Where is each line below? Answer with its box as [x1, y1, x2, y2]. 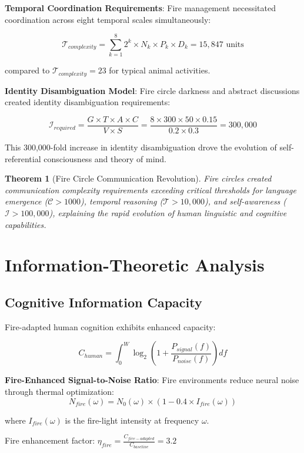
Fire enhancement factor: [5, 434, 95, 447]
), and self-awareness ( [205, 195, 287, 207]
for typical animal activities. [109, 64, 211, 76]
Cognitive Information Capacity [5, 293, 202, 311]
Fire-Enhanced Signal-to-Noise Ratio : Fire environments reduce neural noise [5, 374, 299, 386]
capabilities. [5, 218, 46, 230]
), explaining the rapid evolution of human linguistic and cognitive [49, 206, 287, 219]
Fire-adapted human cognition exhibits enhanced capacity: [5, 320, 216, 333]
